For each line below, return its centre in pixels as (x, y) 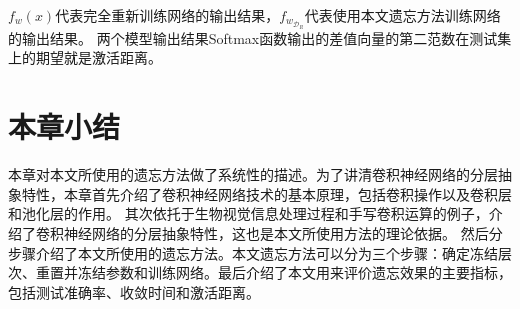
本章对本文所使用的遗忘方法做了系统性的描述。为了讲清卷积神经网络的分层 (253, 174)
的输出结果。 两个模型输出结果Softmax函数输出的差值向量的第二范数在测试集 (260, 37)
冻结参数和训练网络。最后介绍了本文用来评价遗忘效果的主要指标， (294, 272)
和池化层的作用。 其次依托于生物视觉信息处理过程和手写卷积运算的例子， (248, 213)
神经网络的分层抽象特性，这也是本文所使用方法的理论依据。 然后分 (283, 232)
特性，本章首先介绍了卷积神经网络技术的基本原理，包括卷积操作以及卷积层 (266, 193)
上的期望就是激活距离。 (85, 57)
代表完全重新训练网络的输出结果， (167, 15)
